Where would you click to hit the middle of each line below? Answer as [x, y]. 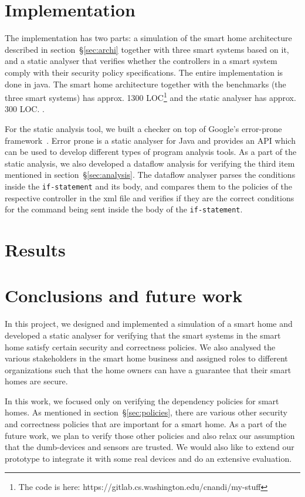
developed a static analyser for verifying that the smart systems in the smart [143, 335]
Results [35, 249]
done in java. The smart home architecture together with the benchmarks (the [145, 84]
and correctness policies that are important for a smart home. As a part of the [146, 424]
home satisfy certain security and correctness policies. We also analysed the [140, 346]
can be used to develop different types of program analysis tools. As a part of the [151, 152]
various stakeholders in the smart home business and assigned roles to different [146, 358]
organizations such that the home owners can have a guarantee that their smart [148, 369]
